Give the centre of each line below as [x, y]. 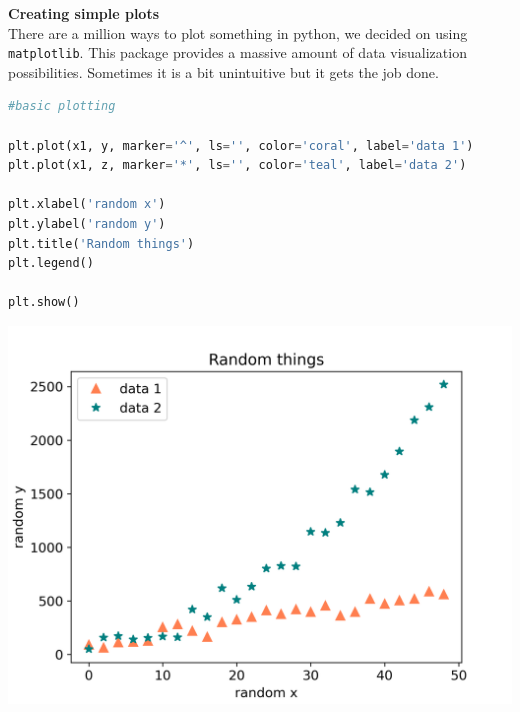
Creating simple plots [84, 13]
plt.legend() [51, 263]
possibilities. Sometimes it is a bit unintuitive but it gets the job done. [223, 71]
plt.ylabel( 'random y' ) [87, 224]
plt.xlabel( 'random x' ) [87, 204]
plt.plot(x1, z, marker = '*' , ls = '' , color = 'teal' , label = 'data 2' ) [237, 165]
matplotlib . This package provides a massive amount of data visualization [237, 52]
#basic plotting [62, 106]
